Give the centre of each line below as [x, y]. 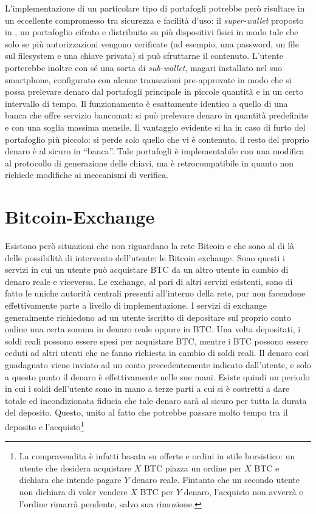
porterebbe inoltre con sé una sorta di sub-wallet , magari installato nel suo [144, 67]
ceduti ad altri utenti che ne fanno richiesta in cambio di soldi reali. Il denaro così [157, 353]
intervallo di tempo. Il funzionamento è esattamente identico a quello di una [146, 103]
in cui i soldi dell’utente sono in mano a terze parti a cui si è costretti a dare [147, 389]
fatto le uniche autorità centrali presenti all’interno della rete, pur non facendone [155, 293]
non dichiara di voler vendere [73, 491]
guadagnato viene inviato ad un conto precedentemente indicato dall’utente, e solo [158, 364]
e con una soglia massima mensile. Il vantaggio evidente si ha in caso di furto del [155, 127]
